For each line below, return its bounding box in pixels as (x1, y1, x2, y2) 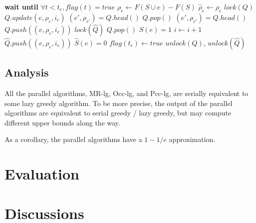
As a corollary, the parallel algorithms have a (4, 134, 142, 144)
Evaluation (4, 163, 79, 184)
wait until (4, 1, 38, 11)
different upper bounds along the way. (4, 117, 120, 127)
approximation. (169, 134, 216, 144)
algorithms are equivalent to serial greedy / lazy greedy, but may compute (4, 107, 232, 118)
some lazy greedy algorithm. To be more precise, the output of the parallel (4, 97, 233, 108)
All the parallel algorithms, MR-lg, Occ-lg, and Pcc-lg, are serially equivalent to (4, 88, 249, 98)
